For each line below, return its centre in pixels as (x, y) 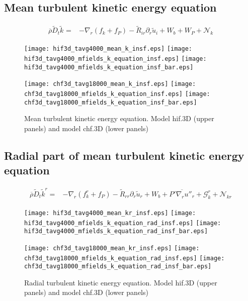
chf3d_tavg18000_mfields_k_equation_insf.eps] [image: (117, 94)
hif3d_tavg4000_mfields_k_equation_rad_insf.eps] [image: (123, 223)
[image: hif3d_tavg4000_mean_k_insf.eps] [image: (108, 49)
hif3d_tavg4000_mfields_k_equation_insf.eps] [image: (115, 59)
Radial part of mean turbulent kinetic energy (124, 155)
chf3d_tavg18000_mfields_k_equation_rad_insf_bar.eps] (118, 267)
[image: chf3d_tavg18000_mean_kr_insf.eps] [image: (112, 248)
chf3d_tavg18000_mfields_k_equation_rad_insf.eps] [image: (125, 258)
